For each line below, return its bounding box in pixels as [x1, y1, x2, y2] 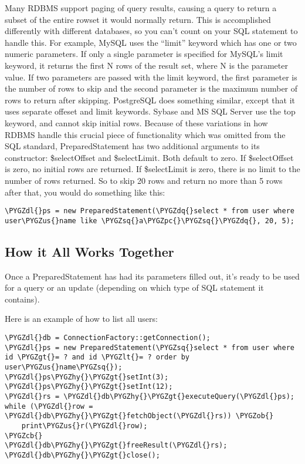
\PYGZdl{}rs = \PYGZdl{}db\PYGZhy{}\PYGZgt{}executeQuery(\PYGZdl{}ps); [5, 392, 294, 401]
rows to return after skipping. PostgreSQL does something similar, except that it [5, 93, 295, 106]
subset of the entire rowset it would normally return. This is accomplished [5, 13, 271, 25]
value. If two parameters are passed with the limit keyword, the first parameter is [5, 70, 297, 83]
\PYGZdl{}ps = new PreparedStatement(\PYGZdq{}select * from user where [5, 207, 294, 216]
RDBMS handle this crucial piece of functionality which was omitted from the [5, 128, 286, 140]
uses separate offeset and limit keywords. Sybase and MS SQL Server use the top [5, 105, 296, 117]
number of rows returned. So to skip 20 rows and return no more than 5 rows [5, 174, 283, 186]
